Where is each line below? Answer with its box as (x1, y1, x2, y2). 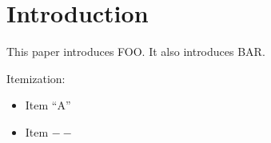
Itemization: (6, 70, 66, 86)
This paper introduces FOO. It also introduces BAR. (6, 43, 265, 60)
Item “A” (25, 97, 71, 113)
